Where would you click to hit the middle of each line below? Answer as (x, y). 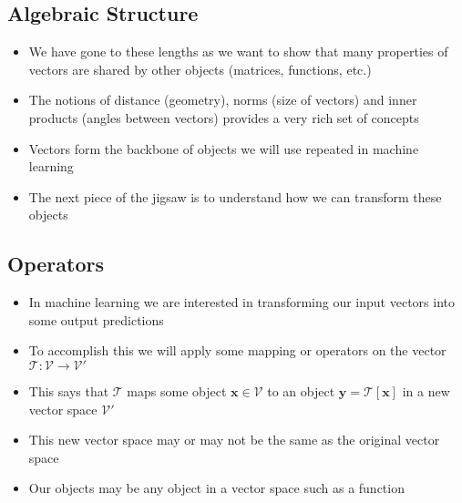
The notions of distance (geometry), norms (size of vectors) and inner (223, 100)
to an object (301, 390)
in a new (426, 390)
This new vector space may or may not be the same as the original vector (234, 440)
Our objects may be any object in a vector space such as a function (216, 488)
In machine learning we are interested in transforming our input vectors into (241, 302)
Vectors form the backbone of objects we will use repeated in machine (224, 148)
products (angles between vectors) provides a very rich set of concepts (224, 117)
